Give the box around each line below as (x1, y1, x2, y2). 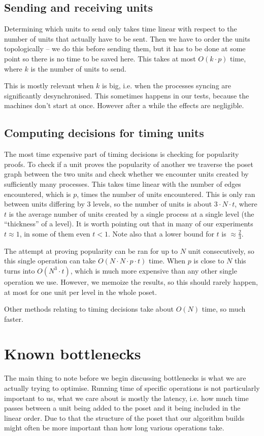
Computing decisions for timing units (4, 125, 204, 141)
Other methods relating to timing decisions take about (4, 304, 174, 314)
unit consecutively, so (188, 245, 254, 256)
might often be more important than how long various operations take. (4, 422, 224, 433)
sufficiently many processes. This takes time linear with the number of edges (4, 178, 241, 189)
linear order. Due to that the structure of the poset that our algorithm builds (4, 412, 245, 423)
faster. (4, 313, 23, 324)
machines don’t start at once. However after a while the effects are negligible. (4, 100, 244, 111)
